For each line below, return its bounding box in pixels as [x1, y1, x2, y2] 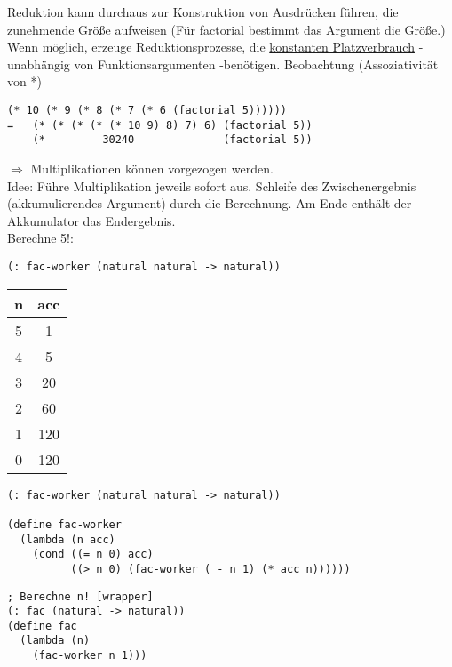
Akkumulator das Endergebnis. [7, 211, 176, 229]
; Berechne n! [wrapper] [7, 590, 154, 603]
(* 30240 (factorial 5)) [32, 133, 313, 147]
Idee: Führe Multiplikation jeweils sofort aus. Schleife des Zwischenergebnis [7, 176, 416, 195]
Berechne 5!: [7, 229, 74, 247]
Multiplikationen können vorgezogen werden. [30, 158, 274, 177]
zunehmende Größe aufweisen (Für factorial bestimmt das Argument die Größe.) [7, 20, 446, 38]
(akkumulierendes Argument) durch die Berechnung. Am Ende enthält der [7, 194, 412, 213]
